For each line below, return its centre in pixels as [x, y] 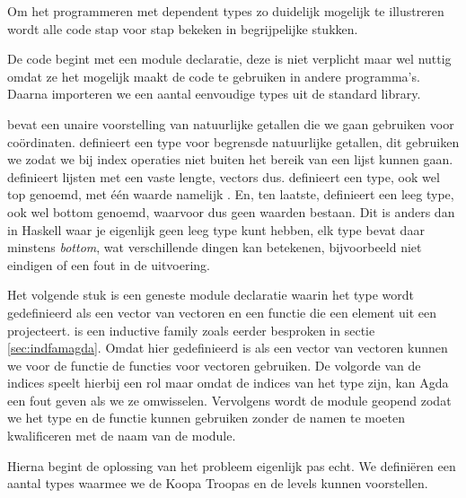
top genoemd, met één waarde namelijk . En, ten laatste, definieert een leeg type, [231, 194]
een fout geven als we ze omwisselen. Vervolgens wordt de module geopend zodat [229, 400]
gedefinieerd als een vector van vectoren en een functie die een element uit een [222, 312]
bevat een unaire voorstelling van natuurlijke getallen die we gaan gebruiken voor [231, 123]
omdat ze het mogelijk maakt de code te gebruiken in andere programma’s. [214, 76]
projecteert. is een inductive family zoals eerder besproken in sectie [191, 330]
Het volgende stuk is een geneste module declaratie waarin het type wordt [211, 295]
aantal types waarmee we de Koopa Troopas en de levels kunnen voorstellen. [218, 483]
